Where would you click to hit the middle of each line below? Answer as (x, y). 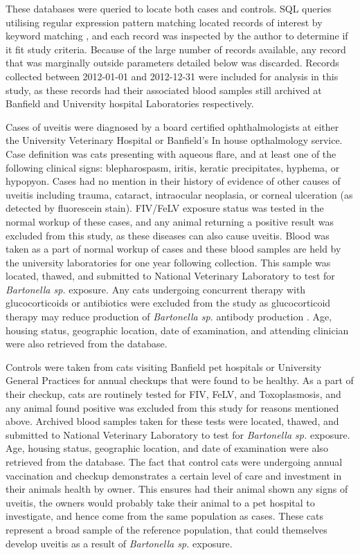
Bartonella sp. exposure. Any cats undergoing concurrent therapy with (156, 289)
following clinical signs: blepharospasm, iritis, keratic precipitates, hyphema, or (173, 167)
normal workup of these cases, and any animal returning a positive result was (170, 221)
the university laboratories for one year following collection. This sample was (168, 262)
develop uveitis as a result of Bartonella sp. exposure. (119, 543)
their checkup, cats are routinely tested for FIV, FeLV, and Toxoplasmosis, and (173, 394)
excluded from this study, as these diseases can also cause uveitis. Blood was (168, 235)
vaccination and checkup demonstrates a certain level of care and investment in (174, 475)
